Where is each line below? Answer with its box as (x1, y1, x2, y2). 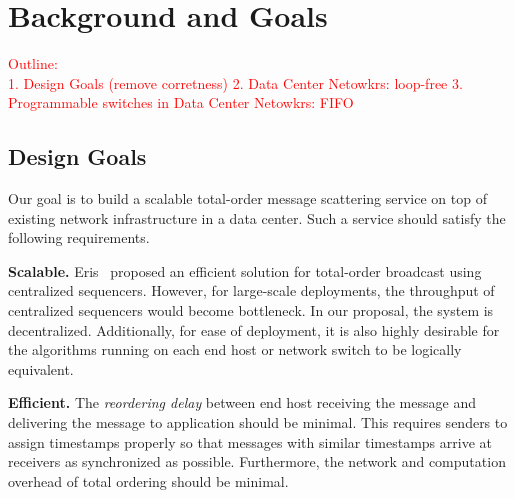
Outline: (8, 53, 58, 74)
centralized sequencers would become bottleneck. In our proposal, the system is (8, 300, 494, 321)
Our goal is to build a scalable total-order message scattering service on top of (8, 188, 487, 209)
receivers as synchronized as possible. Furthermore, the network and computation (8, 451, 506, 472)
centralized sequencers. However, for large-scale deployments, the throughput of (8, 280, 495, 301)
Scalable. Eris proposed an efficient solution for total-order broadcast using (8, 260, 482, 281)
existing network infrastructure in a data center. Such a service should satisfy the (8, 207, 506, 228)
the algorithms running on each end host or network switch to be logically (8, 339, 462, 360)
